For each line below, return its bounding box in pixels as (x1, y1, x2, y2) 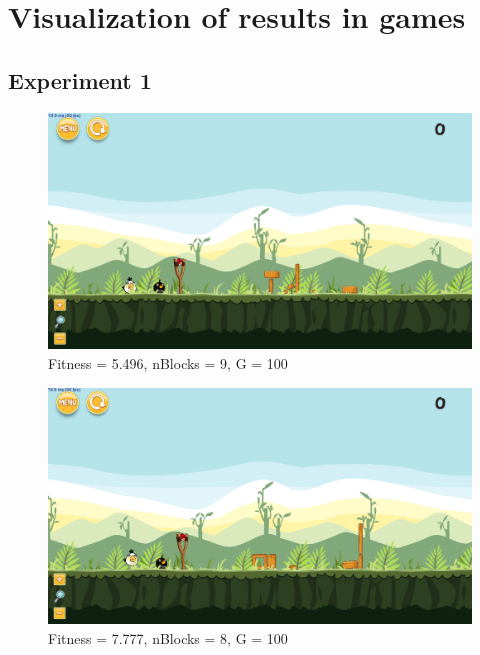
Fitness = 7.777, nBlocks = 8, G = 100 (48, 627, 288, 648)
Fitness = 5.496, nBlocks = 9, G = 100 (48, 353, 288, 374)
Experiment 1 (8, 64, 152, 95)
